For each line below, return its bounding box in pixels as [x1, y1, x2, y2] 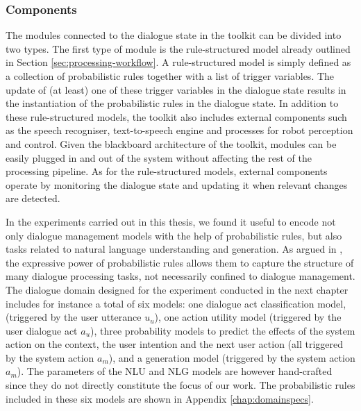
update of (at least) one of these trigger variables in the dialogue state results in [6, 82, 346, 97]
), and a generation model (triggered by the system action [108, 350, 355, 364]
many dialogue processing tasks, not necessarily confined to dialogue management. [6, 269, 355, 283]
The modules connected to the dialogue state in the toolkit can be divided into [6, 28, 342, 42]
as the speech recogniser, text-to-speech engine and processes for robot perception [6, 123, 353, 137]
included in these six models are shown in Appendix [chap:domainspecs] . [6, 391, 314, 405]
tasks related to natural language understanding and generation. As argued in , [6, 242, 343, 256]
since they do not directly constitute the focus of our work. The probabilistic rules [6, 378, 355, 392]
